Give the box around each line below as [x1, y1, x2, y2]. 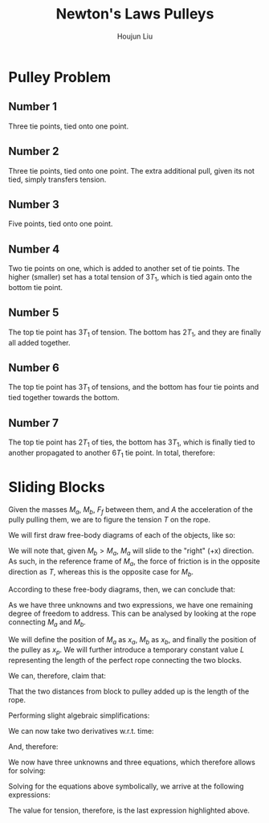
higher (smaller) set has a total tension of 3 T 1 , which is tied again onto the [8, 272, 253, 284]
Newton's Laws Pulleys [55, 5, 214, 23]
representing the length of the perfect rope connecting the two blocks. [8, 656, 243, 665]
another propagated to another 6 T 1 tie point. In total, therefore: [8, 448, 215, 459]
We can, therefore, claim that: [8, 671, 107, 681]
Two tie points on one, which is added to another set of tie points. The [8, 264, 240, 273]
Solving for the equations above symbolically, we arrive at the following [8, 781, 244, 792]
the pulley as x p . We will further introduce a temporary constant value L [8, 645, 245, 657]
